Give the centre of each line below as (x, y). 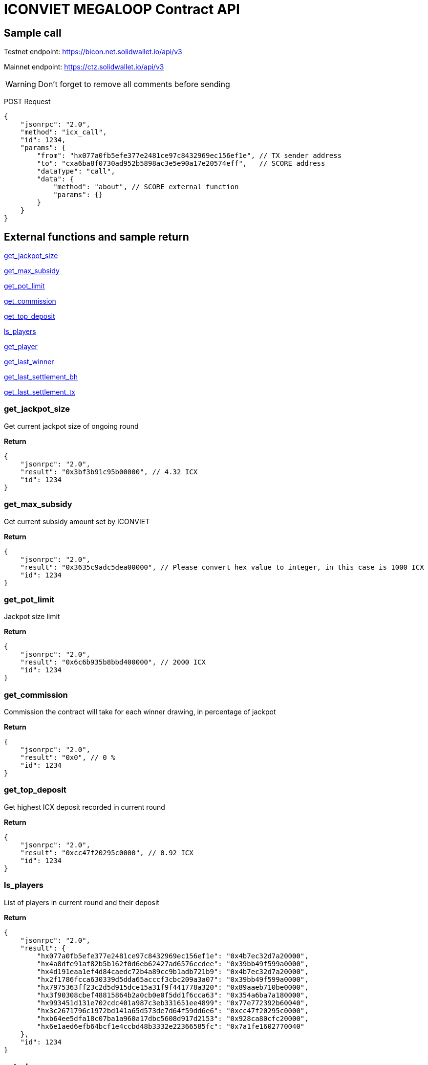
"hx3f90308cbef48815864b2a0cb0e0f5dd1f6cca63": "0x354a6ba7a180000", (173, 995)
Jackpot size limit (32, 617)
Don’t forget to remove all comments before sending (134, 84)
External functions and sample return (96, 237)
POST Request (27, 102)
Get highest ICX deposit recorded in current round (85, 807)
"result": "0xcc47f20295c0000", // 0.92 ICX (107, 853)
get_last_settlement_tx (40, 392)
